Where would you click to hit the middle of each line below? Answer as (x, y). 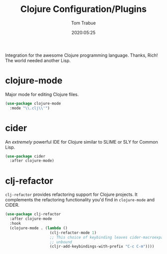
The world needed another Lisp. (38, 60)
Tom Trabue (83, 23)
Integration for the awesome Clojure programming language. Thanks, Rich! (82, 55)
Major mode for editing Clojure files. (42, 94)
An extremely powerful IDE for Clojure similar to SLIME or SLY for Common (82, 142)
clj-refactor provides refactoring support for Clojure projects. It (71, 194)
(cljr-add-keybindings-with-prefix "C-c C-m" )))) (102, 247)
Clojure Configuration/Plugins (83, 9)
